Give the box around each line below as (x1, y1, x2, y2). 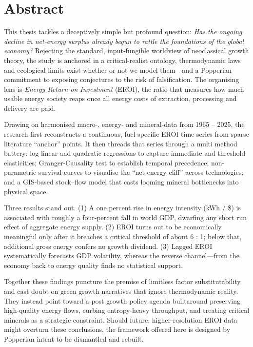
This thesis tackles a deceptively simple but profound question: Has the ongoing (4, 26, 242, 37)
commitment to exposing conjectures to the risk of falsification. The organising (4, 74, 239, 84)
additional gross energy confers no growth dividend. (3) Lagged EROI (4, 241, 213, 251)
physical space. (4, 186, 48, 196)
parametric (4, 167, 37, 177)
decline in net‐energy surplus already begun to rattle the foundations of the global (4, 36, 244, 46)
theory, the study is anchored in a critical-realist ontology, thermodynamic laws (4, 55, 241, 65)
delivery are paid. (4, 102, 56, 113)
